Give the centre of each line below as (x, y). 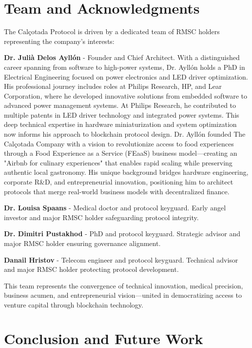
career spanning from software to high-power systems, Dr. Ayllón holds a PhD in (125, 67)
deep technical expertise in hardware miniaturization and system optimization (120, 124)
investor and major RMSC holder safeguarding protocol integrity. (101, 217)
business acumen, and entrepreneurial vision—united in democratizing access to (123, 295)
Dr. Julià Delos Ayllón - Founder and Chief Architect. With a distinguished (122, 57)
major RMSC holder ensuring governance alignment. (82, 243)
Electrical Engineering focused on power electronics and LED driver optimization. (126, 76)
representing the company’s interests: (59, 41)
